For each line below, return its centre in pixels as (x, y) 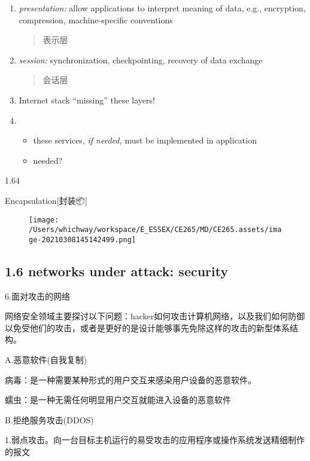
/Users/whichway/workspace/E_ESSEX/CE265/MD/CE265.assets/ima (155, 230)
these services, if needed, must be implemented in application (145, 140)
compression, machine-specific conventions (96, 19)
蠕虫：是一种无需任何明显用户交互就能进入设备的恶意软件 (118, 400)
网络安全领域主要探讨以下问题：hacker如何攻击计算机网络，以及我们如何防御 (155, 316)
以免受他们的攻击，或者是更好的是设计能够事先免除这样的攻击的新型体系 (147, 327)
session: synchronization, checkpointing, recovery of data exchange (141, 59)
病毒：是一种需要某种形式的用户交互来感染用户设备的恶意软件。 (130, 379)
